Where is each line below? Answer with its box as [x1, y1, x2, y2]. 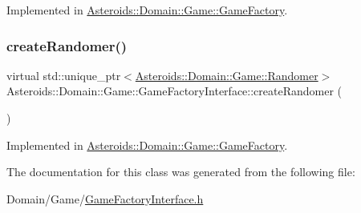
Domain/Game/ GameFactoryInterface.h [6, 190, 204, 207]
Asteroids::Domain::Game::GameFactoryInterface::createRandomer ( [6, 82, 343, 99]
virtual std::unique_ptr [6, 66, 121, 83]
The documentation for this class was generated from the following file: [6, 163, 355, 180]
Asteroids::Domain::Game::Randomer [135, 66, 318, 83]
